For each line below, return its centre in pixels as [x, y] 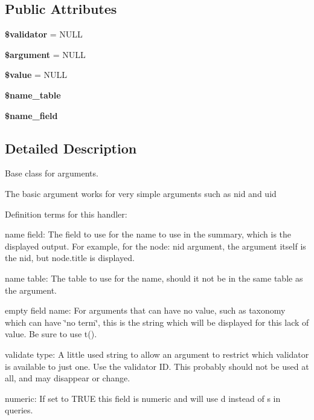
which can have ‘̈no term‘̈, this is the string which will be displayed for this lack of [157, 322]
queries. [19, 410]
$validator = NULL [44, 34]
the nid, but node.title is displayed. [70, 258]
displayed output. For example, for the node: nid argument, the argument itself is [155, 246]
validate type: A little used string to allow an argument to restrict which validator [157, 354]
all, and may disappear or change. [68, 378]
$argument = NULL [45, 54]
